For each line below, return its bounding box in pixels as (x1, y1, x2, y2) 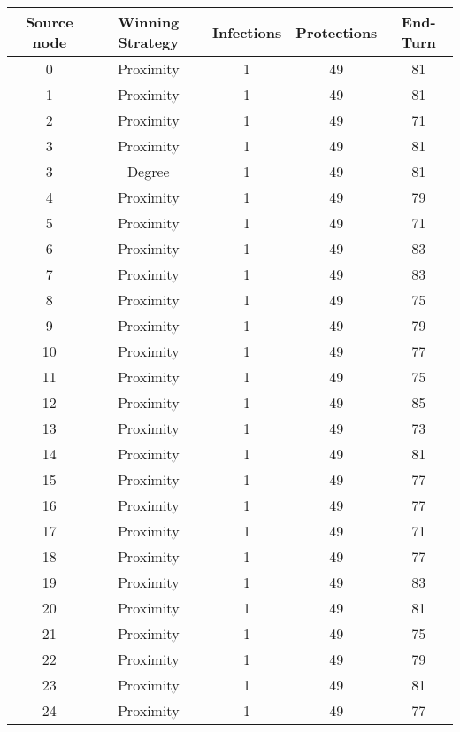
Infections (211, 21, 282, 42)
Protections (295, 21, 378, 42)
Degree (126, 161, 170, 181)
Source (25, 12, 73, 32)
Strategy (118, 32, 179, 52)
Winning (118, 12, 180, 32)
